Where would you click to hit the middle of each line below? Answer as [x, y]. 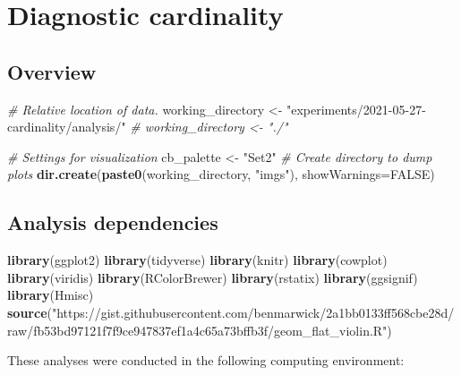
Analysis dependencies [113, 222]
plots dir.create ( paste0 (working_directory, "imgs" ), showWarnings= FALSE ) [221, 174]
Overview [52, 71]
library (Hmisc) [51, 295]
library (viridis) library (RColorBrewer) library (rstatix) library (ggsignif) [213, 277]
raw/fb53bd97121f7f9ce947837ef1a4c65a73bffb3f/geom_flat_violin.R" [197, 330]
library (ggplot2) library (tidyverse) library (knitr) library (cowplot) [197, 260]
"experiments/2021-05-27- [356, 109]
